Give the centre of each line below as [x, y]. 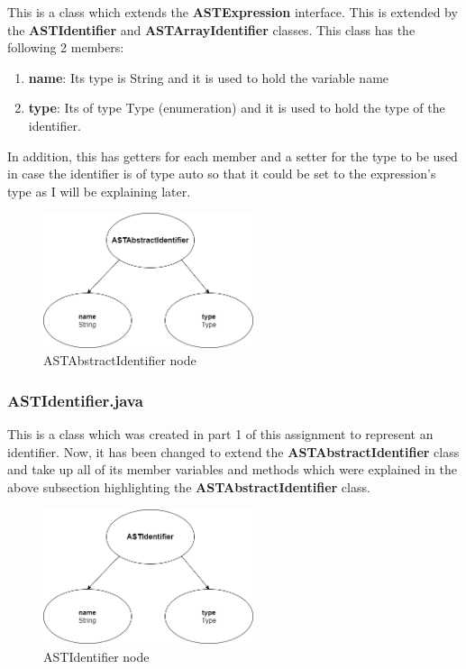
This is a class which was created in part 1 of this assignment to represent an [220, 434]
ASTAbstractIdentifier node [120, 360]
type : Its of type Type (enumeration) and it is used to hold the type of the [237, 108]
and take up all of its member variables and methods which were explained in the [232, 469]
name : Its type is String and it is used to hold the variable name [209, 77]
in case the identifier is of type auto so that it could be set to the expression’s [222, 174]
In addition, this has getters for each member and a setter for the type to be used [233, 156]
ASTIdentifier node [96, 656]
